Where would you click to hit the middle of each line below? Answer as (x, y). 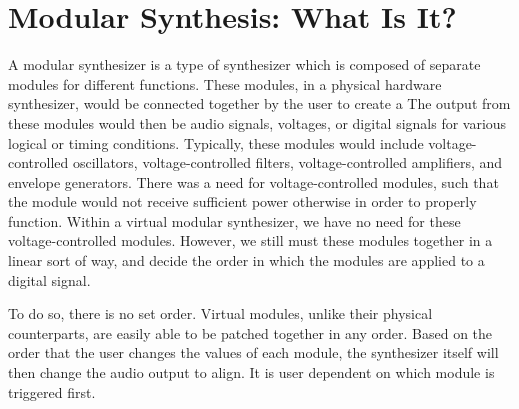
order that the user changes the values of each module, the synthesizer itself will (253, 352)
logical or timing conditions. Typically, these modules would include (216, 142)
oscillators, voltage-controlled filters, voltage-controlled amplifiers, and (287, 162)
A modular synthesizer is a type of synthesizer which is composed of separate (244, 64)
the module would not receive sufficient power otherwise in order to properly (242, 201)
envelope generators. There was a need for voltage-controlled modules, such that (253, 181)
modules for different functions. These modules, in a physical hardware (225, 83)
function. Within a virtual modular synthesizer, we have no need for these (234, 220)
